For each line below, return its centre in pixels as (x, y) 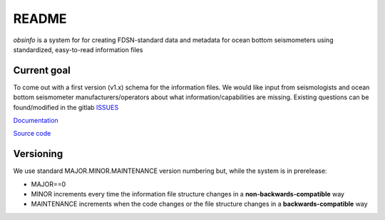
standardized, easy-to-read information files (78, 49)
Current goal (42, 70)
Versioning (38, 154)
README (40, 19)
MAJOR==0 (48, 184)
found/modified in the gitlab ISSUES (66, 107)
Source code (32, 134)
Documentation (36, 121)
